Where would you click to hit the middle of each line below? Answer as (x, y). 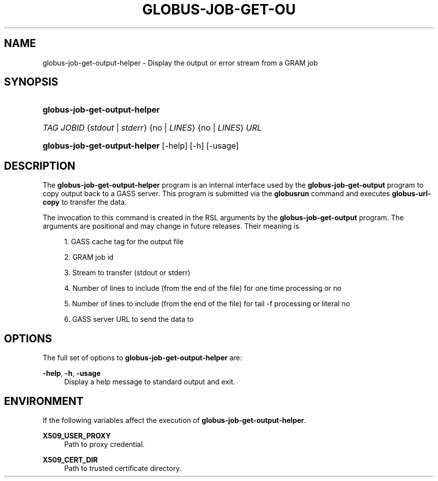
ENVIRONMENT (44, 401)
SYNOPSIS (31, 82)
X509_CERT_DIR (70, 459)
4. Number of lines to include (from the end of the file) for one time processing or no (203, 288)
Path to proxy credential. (104, 444)
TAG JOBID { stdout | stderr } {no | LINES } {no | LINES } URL (152, 128)
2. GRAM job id (89, 257)
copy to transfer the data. (85, 202)
